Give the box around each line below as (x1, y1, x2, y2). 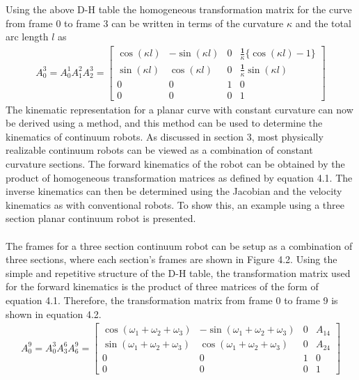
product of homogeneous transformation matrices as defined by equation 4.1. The (6, 170, 353, 184)
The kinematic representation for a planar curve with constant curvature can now (6, 102, 353, 116)
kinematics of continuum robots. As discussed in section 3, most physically (6, 129, 324, 143)
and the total (295, 15, 351, 30)
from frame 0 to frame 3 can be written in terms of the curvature (6, 15, 284, 30)
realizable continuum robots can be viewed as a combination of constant (6, 143, 313, 157)
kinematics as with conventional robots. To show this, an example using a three (6, 197, 345, 212)
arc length (6, 29, 49, 44)
